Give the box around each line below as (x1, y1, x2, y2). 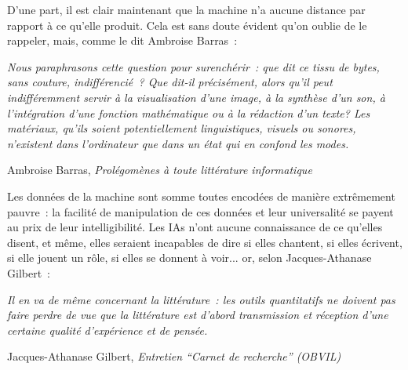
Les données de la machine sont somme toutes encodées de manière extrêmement (7, 187, 395, 204)
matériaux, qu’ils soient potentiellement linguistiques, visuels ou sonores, (7, 120, 356, 136)
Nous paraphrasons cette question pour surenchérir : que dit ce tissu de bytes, (7, 58, 380, 74)
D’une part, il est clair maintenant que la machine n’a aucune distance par (7, 2, 366, 17)
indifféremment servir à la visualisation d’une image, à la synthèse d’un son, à (7, 89, 385, 105)
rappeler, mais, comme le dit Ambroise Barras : (7, 32, 238, 49)
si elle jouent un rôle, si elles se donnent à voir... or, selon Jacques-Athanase (7, 249, 372, 266)
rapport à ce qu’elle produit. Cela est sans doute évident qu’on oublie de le (7, 16, 367, 33)
